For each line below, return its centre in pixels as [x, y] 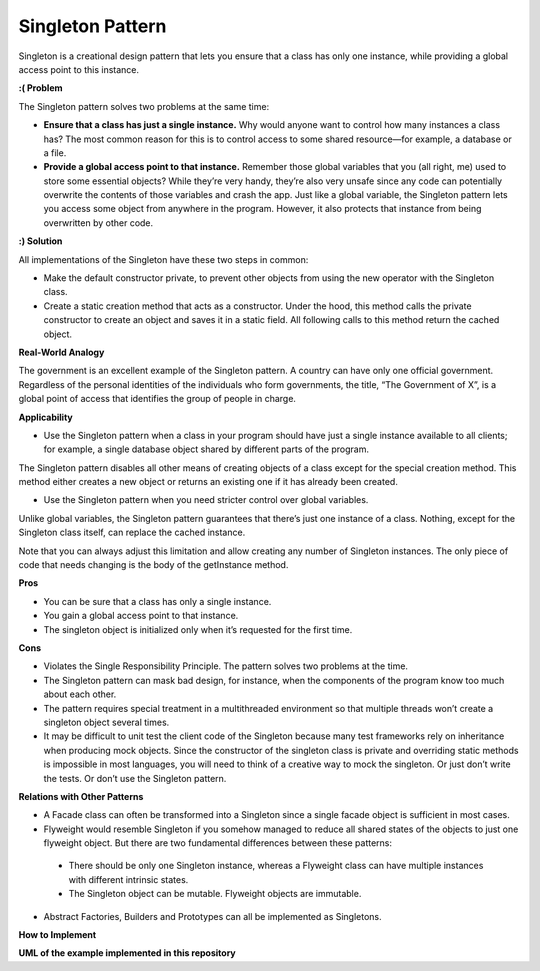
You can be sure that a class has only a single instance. [157, 601]
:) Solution [40, 241]
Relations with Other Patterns [81, 796]
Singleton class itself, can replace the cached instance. [132, 532]
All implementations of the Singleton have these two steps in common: [163, 259]
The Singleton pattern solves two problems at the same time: [144, 106]
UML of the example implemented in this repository [127, 953]
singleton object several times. [106, 722]
